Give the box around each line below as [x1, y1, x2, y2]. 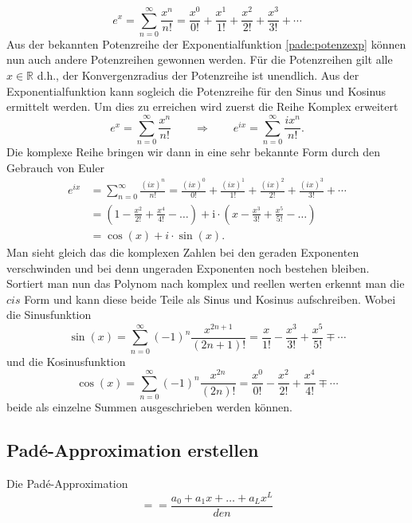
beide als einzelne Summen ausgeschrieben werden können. [6, 399, 292, 415]
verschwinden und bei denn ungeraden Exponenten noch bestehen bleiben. [6, 259, 370, 276]
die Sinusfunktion [6, 306, 92, 323]
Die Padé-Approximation [6, 475, 128, 492]
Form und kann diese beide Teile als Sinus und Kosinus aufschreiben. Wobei [24, 290, 396, 307]
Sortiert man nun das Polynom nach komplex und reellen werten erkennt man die [6, 275, 405, 292]
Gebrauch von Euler [6, 159, 104, 175]
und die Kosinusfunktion [6, 352, 126, 369]
